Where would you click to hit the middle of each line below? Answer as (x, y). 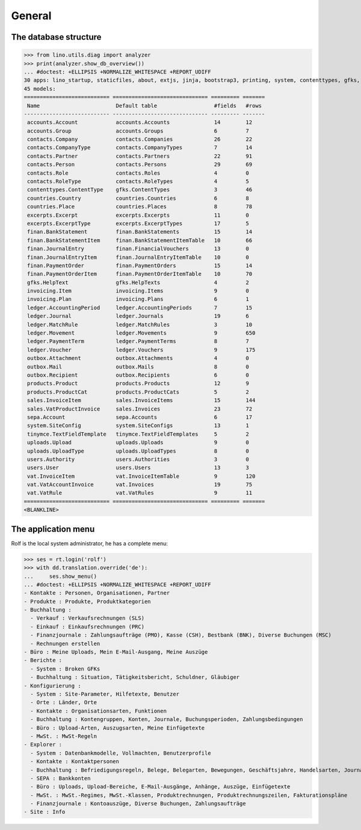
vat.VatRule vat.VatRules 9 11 (140, 493)
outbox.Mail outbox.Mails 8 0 (138, 367)
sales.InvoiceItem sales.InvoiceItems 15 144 (141, 401)
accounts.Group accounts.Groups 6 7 (138, 131)
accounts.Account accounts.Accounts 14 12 (140, 122)
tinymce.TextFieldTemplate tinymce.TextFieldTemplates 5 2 (138, 434)
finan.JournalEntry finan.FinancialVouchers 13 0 (138, 249)
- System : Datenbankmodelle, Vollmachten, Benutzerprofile (121, 753)
